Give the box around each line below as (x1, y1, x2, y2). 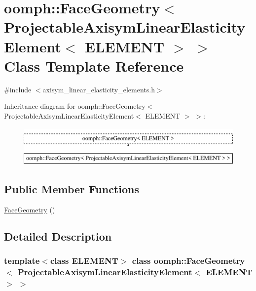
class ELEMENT (50, 254, 118, 267)
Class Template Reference (4, 55, 184, 76)
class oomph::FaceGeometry (132, 254, 245, 267)
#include (4, 84, 32, 94)
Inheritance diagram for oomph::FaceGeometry (4, 101, 146, 111)
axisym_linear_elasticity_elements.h (42, 84, 155, 94)
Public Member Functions (4, 181, 139, 197)
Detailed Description (4, 228, 112, 244)
